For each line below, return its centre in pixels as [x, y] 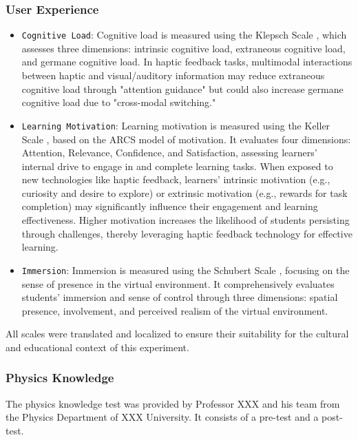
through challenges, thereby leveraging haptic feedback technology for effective [187, 233]
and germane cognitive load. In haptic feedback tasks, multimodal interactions [187, 62]
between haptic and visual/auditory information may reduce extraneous [173, 75]
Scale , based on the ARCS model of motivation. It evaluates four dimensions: [186, 139]
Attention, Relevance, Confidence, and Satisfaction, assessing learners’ [169, 153]
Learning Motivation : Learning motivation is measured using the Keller [176, 125]
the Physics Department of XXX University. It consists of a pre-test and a [162, 417]
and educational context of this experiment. [97, 347]
